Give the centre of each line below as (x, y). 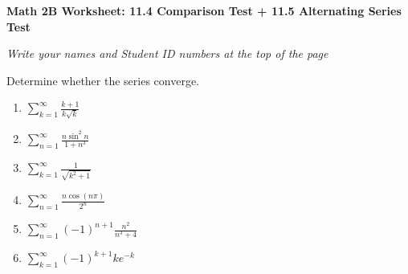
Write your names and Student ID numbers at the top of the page (167, 53)
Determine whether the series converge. (103, 80)
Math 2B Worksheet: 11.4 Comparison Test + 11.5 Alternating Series (204, 10)
